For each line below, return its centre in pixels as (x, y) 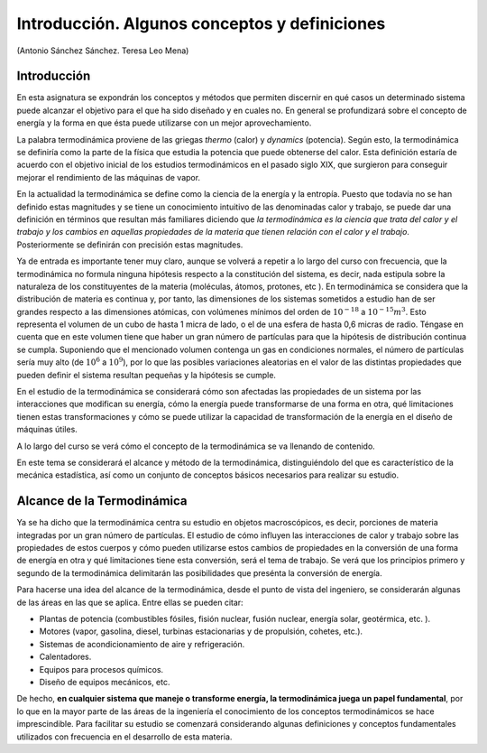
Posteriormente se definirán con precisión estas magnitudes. (130, 245)
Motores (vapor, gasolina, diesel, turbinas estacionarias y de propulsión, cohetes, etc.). (201, 631)
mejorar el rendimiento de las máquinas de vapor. (109, 177)
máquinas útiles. (47, 430)
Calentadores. (65, 657)
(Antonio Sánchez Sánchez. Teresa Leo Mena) (103, 51)
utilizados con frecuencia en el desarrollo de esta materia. (124, 737)
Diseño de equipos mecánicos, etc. (105, 682)
